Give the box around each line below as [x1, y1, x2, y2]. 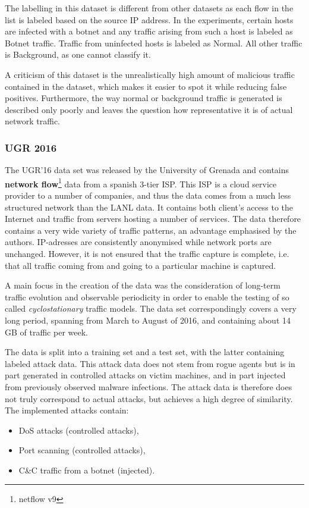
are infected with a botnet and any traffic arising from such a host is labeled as [5, 25, 293, 37]
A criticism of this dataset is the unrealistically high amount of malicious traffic [5, 68, 295, 80]
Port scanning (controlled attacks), [18, 444, 146, 456]
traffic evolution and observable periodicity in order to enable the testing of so [5, 290, 289, 303]
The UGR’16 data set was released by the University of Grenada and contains [5, 164, 289, 176]
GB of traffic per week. [5, 325, 88, 338]
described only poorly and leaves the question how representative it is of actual [5, 103, 293, 115]
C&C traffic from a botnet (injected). [18, 463, 155, 476]
